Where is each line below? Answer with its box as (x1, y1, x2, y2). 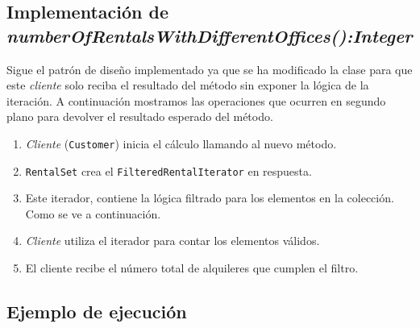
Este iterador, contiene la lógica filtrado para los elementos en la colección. (25, 189, 394, 206)
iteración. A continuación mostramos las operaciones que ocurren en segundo (6, 92, 386, 109)
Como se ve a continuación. (25, 205, 161, 222)
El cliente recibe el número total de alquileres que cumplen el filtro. (25, 259, 359, 276)
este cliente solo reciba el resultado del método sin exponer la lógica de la (6, 77, 369, 93)
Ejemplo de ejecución (6, 299, 187, 324)
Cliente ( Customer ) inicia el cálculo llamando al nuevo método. (25, 135, 337, 152)
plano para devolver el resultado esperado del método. (6, 108, 273, 125)
